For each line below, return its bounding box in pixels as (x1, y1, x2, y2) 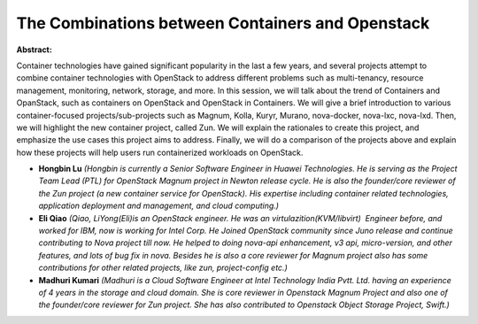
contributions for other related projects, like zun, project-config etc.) (38, 262, 288, 274)
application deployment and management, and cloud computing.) (38, 200, 279, 212)
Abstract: (16, 44, 52, 55)
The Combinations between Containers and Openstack (16, 13, 430, 33)
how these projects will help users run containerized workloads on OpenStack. (16, 147, 304, 158)
